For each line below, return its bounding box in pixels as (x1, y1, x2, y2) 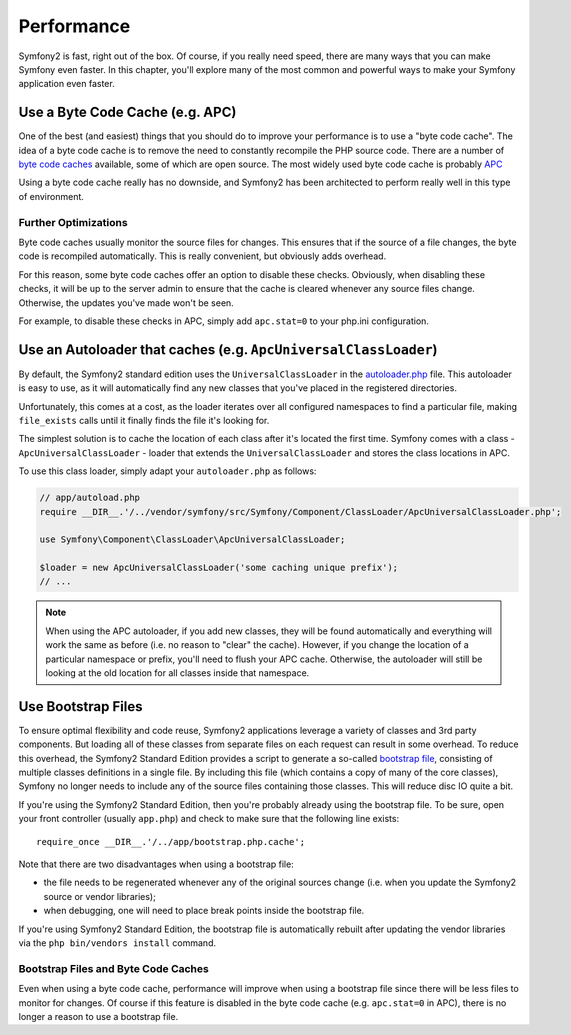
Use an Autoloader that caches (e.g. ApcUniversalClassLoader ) (18, 341, 438, 358)
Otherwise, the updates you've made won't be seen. (18, 296, 234, 309)
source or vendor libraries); (43, 890, 157, 902)
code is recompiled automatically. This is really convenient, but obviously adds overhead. (18, 250, 387, 262)
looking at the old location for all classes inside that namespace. (45, 667, 310, 679)
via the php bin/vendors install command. (18, 937, 217, 949)
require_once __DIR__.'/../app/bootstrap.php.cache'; (36, 836, 305, 847)
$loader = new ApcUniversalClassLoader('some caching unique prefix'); (39, 562, 399, 574)
